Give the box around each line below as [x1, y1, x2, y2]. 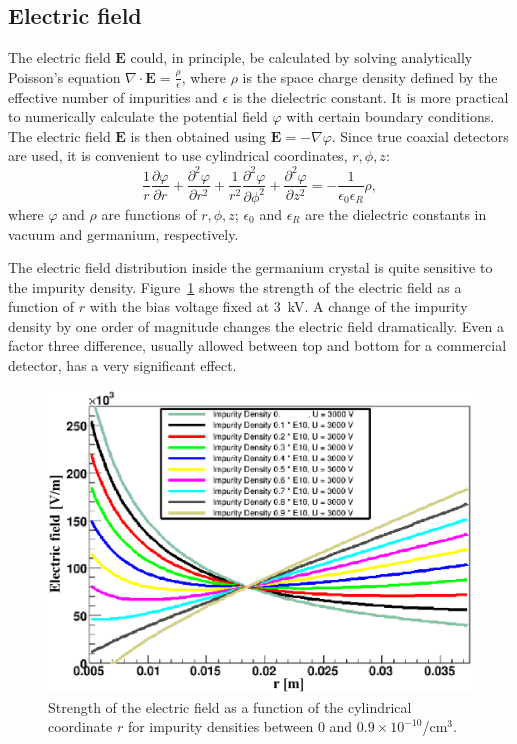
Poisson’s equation [8, 66, 121, 87]
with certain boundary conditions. [286, 106, 495, 127]
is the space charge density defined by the [242, 66, 498, 87]
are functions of [101, 203, 197, 224]
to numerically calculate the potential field [8, 106, 268, 127]
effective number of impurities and [8, 86, 218, 107]
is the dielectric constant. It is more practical [232, 86, 509, 107]
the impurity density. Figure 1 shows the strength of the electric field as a [8, 276, 462, 297]
